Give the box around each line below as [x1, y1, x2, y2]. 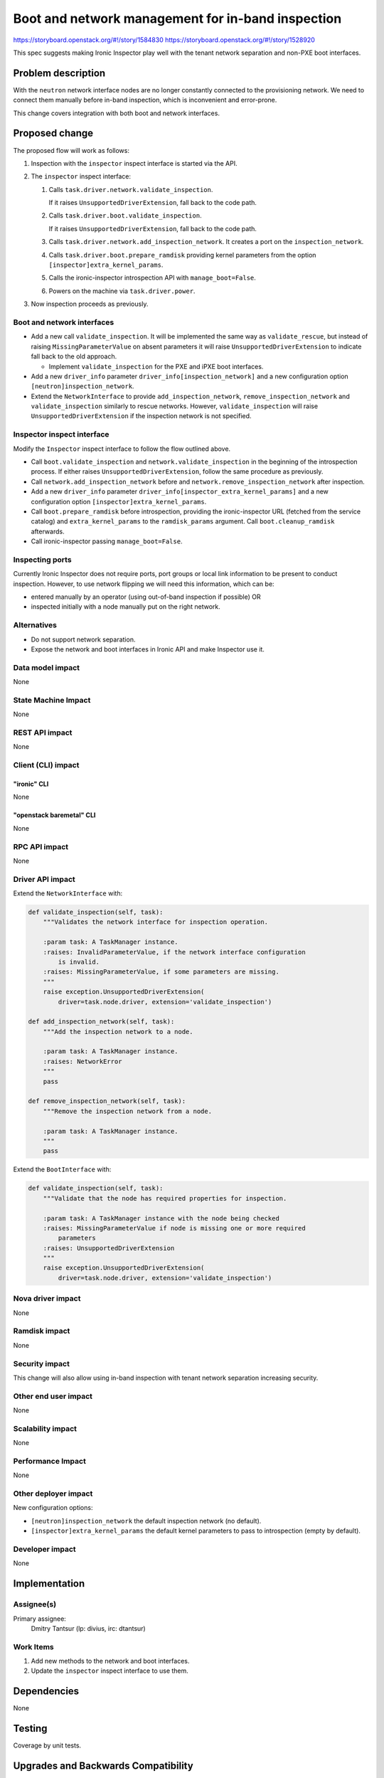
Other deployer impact [13, 1489, 93, 1498]
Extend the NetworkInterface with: [13, 889, 123, 898]
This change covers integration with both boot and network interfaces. [13, 109, 220, 117]
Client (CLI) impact [13, 760, 80, 770]
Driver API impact [13, 874, 76, 884]
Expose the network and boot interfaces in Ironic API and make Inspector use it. [31, 644, 265, 654]
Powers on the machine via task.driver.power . [48, 287, 196, 295]
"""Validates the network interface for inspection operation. [43, 918, 269, 926]
